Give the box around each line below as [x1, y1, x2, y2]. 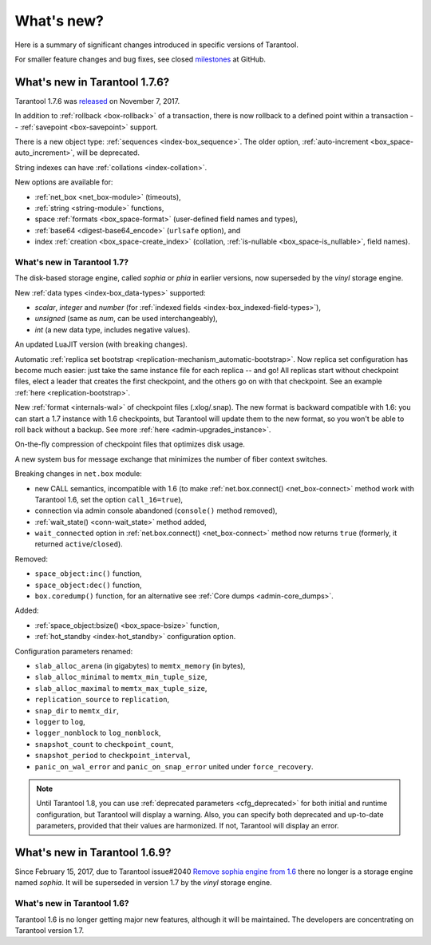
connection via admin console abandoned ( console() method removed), [34, 506, 278, 515]
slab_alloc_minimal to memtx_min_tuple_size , [34, 672, 208, 682]
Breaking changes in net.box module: [14, 469, 143, 478]
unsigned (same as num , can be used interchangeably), [34, 314, 219, 324]
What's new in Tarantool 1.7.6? [14, 75, 170, 89]
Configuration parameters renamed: [14, 646, 133, 656]
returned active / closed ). [34, 539, 123, 549]
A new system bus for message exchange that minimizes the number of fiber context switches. [14, 454, 328, 463]
